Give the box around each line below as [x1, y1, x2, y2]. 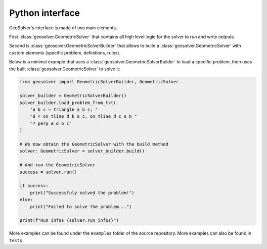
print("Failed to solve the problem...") [30, 203, 132, 209]
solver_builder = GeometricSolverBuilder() [19, 93, 127, 99]
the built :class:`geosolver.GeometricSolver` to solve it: [9, 66, 121, 72]
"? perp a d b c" [30, 120, 72, 126]
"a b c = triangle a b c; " [30, 107, 98, 112]
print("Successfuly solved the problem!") [30, 190, 134, 196]
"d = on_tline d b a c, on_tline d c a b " [30, 114, 137, 119]
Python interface [9, 7, 80, 18]
